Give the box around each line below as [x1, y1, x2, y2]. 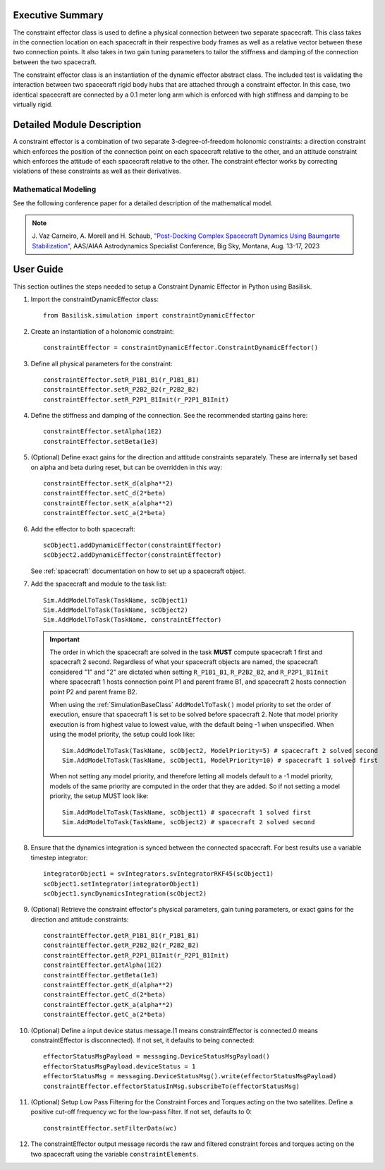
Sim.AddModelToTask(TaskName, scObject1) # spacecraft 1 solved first [62, 808, 312, 816]
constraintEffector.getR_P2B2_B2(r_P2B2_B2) [43, 941, 200, 949]
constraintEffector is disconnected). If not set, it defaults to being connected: [30, 1036, 255, 1044]
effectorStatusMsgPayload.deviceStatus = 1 [43, 1062, 196, 1071]
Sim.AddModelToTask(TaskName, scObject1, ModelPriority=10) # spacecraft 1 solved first [62, 756, 379, 764]
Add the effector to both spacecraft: [30, 524, 135, 533]
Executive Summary [13, 9, 104, 21]
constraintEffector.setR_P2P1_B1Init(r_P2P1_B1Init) [43, 395, 229, 404]
